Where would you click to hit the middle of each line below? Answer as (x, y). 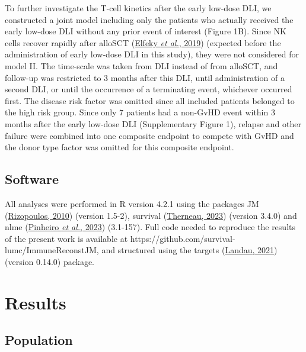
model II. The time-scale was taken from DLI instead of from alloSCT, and (141, 65)
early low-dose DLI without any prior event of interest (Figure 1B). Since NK (146, 31)
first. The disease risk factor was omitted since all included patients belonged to (150, 100)
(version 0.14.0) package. (50, 261)
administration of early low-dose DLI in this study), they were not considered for (152, 54)
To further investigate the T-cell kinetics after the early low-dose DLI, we (138, 8)
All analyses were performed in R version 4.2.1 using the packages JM (132, 203)
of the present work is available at (66, 238)
